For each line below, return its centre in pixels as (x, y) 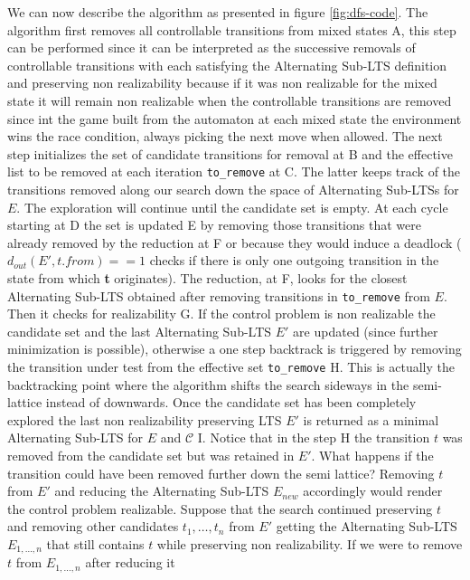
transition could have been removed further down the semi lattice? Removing (221, 473)
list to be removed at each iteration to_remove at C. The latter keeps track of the (234, 171)
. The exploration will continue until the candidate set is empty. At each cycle (232, 207)
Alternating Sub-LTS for (75, 437)
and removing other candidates (93, 526)
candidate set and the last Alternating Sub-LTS (140, 331)
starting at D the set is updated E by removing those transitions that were (214, 225)
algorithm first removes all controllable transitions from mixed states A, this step (232, 29)
